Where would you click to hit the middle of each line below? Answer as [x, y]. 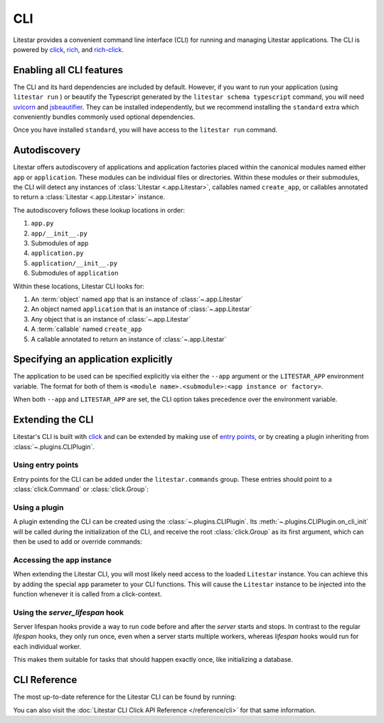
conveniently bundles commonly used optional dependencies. [104, 117]
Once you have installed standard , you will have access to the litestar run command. [145, 130]
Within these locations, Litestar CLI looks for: [79, 286]
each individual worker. [47, 646]
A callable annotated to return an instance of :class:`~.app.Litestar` [129, 339]
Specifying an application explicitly [93, 359]
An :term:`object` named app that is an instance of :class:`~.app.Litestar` [137, 299]
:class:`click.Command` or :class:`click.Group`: [81, 489]
